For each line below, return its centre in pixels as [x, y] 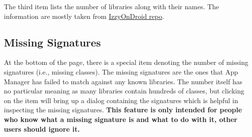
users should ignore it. [42, 129]
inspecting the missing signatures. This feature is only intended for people [123, 110]
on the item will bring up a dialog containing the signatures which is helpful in [121, 100]
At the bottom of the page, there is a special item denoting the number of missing [126, 62]
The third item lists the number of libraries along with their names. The [112, 6]
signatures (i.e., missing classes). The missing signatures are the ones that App [121, 71]
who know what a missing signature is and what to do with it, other [121, 119]
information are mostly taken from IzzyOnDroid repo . [84, 16]
